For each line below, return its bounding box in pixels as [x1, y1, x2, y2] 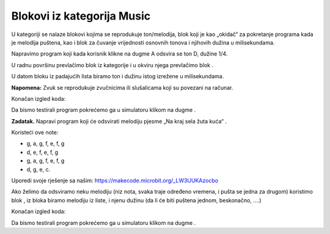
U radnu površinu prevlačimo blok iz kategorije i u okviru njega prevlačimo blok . [11, 61, 214, 68]
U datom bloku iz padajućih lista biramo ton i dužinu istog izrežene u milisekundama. [11, 73, 224, 80]
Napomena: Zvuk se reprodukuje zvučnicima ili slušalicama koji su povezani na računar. [11, 84, 233, 91]
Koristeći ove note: [11, 129, 59, 136]
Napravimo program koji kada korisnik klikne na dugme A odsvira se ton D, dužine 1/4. [11, 50, 228, 57]
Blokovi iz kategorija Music [11, 9, 151, 23]
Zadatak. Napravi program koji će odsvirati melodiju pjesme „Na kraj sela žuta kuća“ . [11, 117, 227, 125]
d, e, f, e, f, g [26, 148, 59, 156]
